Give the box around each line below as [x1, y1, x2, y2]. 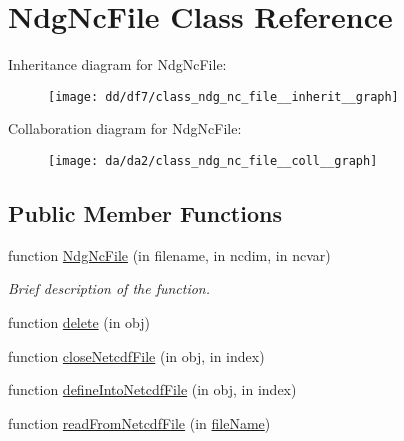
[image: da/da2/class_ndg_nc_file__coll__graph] [48, 153, 378, 168]
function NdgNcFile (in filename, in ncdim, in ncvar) [8, 244, 331, 265]
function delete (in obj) [8, 312, 150, 333]
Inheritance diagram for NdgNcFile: [8, 54, 227, 75]
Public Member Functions [8, 198, 282, 229]
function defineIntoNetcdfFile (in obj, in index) [8, 379, 297, 400]
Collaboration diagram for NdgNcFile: [8, 118, 242, 139]
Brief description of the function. [8, 278, 211, 299]
